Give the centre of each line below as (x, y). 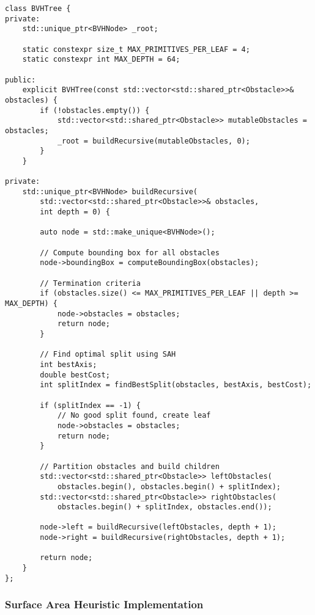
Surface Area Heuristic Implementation (104, 604)
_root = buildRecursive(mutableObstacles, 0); (154, 141)
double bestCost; (75, 375)
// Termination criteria (90, 283)
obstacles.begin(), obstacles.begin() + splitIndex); (169, 486)
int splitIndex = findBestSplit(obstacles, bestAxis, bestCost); (176, 385)
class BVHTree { (38, 9)
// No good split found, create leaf (134, 416)
